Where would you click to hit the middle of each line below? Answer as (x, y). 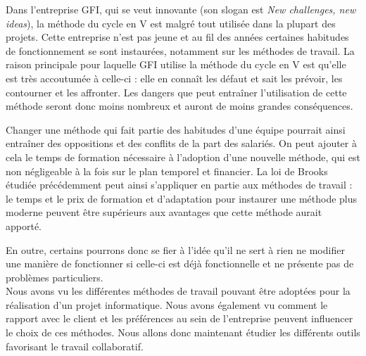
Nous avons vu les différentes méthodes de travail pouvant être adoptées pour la (178, 291)
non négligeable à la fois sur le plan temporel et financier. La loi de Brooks (167, 171)
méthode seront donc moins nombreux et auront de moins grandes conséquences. (179, 106)
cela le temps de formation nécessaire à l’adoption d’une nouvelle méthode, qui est (183, 157)
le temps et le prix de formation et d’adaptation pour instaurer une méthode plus (182, 198)
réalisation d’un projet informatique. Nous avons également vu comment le (167, 304)
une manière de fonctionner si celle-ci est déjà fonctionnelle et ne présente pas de (180, 263)
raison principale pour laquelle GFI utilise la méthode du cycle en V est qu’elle (176, 64)
